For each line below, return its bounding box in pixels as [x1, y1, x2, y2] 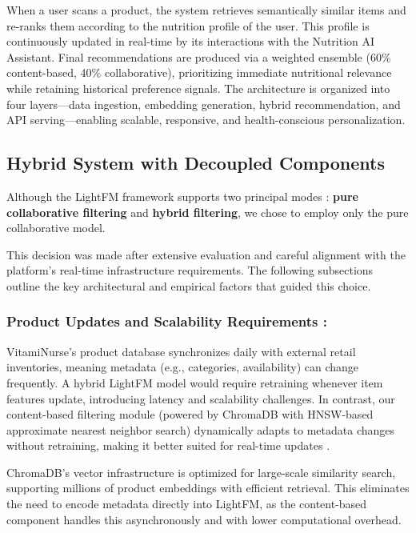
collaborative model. [6, 219, 106, 236]
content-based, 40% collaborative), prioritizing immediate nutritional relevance [6, 64, 392, 81]
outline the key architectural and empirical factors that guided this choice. [6, 277, 371, 294]
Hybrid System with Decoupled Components [6, 150, 385, 175]
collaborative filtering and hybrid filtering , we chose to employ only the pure [6, 203, 409, 220]
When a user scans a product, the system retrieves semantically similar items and [6, 2, 406, 18]
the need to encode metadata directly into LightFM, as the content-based [6, 495, 367, 512]
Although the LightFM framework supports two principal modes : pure [6, 187, 358, 204]
